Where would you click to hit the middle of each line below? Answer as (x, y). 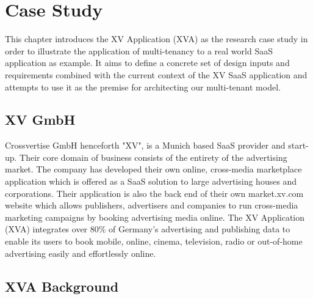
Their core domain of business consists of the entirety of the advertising (153, 157)
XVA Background (62, 286)
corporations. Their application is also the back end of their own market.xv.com (154, 193)
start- (298, 145)
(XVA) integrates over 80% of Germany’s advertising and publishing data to (148, 229)
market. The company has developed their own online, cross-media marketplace (153, 169)
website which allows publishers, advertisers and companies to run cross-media (152, 205)
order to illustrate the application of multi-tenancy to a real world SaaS (139, 50)
